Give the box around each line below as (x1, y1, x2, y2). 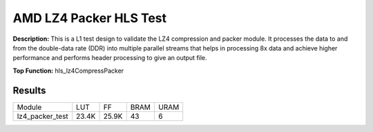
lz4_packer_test (17, 111, 68, 121)
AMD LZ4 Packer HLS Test (12, 10, 167, 26)
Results (12, 84, 46, 96)
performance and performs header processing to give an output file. (12, 54, 207, 62)
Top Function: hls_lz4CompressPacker (12, 66, 124, 75)
